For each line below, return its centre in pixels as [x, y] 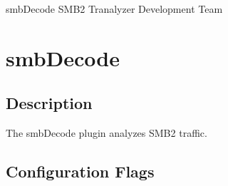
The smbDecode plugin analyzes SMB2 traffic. [107, 133]
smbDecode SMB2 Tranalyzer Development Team [114, 9]
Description [49, 103]
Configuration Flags [80, 171]
